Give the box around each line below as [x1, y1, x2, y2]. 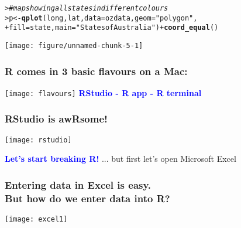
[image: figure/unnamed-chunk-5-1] [5, 41, 143, 50]
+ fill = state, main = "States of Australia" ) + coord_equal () [5, 23, 219, 32]
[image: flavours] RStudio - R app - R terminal [5, 86, 202, 98]
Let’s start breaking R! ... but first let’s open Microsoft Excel [5, 152, 236, 165]
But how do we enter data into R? [5, 190, 170, 205]
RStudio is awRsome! [5, 111, 108, 126]
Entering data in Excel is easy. [5, 177, 152, 192]
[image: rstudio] [5, 135, 72, 144]
